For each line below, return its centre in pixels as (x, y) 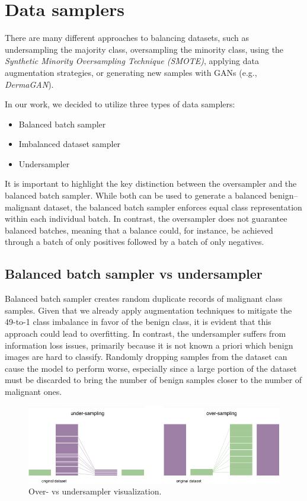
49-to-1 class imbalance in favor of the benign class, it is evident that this (138, 322)
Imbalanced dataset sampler (70, 144)
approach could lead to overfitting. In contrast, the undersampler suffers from (145, 334)
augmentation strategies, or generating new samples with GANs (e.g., (131, 72)
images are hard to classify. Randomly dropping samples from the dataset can (146, 357)
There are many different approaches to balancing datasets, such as (127, 38)
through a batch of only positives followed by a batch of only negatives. (135, 242)
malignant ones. (33, 391)
